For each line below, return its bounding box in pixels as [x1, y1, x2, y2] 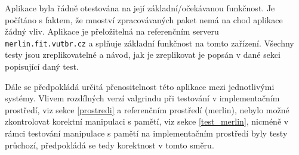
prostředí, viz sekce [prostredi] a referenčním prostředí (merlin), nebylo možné [5, 103, 289, 116]
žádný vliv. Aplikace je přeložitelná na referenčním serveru [5, 25, 219, 38]
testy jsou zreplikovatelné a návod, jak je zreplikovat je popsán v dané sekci [5, 48, 280, 61]
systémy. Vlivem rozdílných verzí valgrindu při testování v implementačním [5, 92, 280, 104]
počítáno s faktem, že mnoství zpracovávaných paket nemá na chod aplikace [5, 13, 283, 26]
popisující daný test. [5, 60, 79, 73]
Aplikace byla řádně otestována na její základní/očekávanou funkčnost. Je [5, 2, 275, 14]
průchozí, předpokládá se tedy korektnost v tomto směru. [5, 138, 214, 151]
